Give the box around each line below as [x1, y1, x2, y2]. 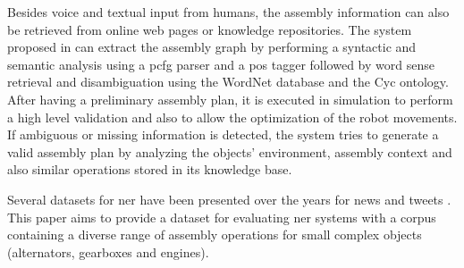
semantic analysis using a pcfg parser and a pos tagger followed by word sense [7, 54, 434, 73]
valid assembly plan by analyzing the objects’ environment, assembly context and [7, 142, 452, 161]
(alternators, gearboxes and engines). [7, 242, 209, 261]
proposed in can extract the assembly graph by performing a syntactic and [7, 38, 417, 56]
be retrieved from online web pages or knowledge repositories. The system [7, 20, 412, 38]
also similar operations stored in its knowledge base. [7, 160, 292, 179]
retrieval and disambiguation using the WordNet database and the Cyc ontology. [7, 72, 449, 91]
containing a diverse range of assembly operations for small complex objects [7, 225, 422, 244]
